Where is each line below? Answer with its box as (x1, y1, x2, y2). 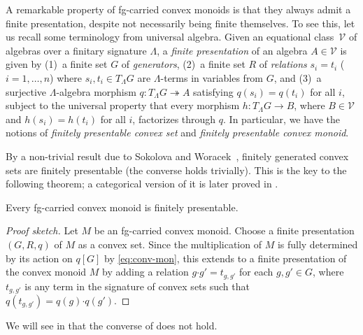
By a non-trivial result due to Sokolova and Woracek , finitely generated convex (6, 148, 349, 163)
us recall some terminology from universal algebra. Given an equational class (6, 29, 334, 44)
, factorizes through (132, 111, 216, 126)
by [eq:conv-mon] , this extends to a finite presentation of (104, 250, 347, 265)
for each (239, 264, 273, 279)
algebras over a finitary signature (6, 43, 147, 57)
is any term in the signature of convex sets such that (24, 278, 250, 293)
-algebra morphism (56, 84, 136, 99)
